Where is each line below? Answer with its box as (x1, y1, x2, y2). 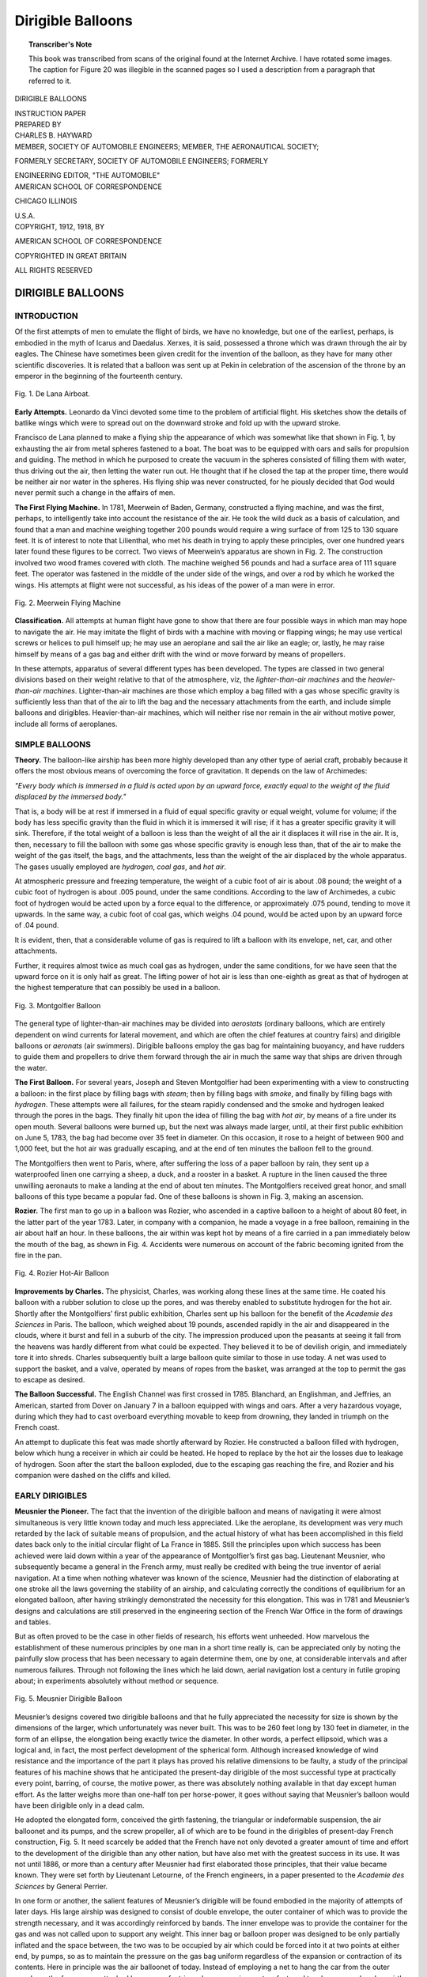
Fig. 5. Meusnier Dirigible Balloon (14, 1694, 123, 1703)
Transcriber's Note (28, 40, 93, 49)
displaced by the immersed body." (14, 792, 127, 802)
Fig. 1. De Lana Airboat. (14, 389, 91, 399)
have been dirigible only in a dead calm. (14, 1800, 145, 1810)
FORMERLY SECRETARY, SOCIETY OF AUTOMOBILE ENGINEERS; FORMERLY (14, 157, 269, 166)
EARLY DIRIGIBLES (14, 1490, 87, 1501)
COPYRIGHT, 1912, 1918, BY (14, 222, 105, 232)
